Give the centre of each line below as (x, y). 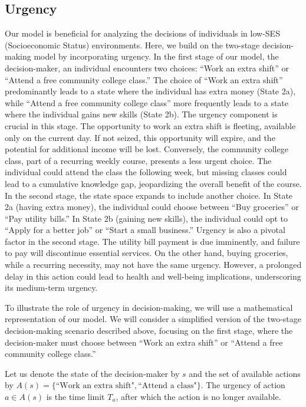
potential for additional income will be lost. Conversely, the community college (147, 149)
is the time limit (75, 397)
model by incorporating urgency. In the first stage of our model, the (156, 56)
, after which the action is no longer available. (198, 397)
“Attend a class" (167, 386)
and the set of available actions (245, 373)
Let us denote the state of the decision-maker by (92, 373)
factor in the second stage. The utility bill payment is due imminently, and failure (152, 241)
